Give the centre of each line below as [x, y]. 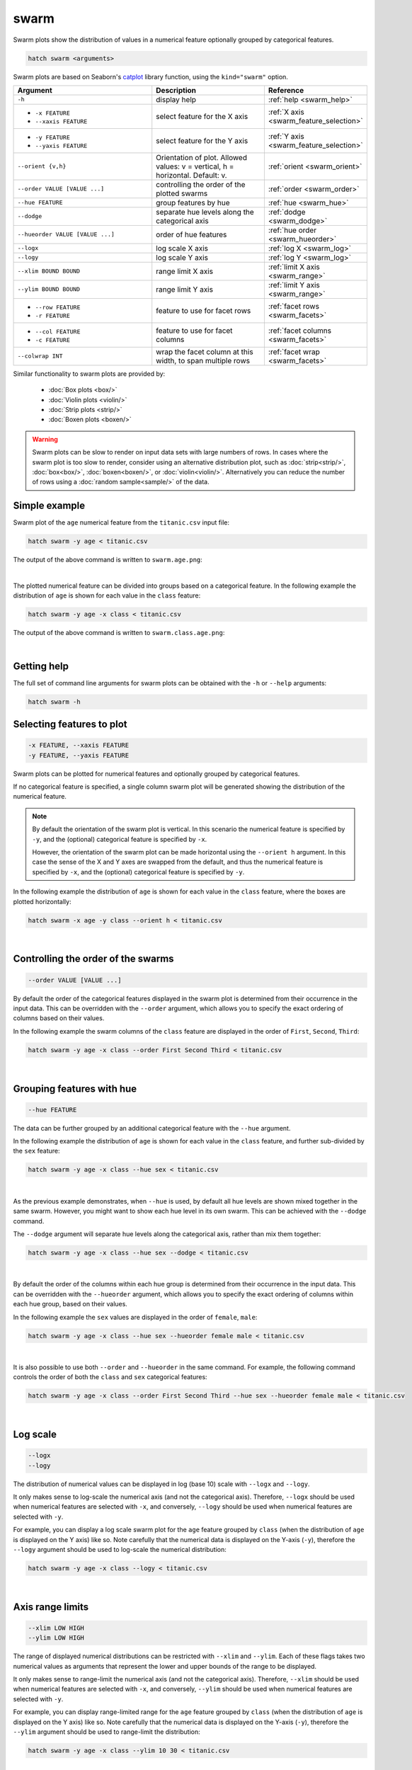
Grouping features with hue [75, 1089]
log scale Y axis [182, 257]
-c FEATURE [53, 340]
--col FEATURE [58, 332]
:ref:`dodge [287, 212]
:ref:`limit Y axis [294, 285]
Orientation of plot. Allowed [202, 157]
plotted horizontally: [42, 901]
